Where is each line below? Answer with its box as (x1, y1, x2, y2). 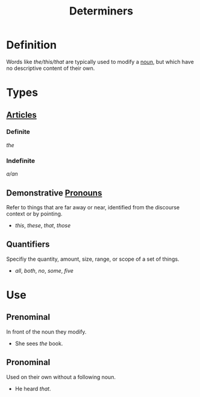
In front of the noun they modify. (6, 328, 87, 335)
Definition (6, 38, 57, 52)
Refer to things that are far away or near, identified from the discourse (6, 203, 180, 211)
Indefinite (6, 156, 36, 165)
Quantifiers (6, 240, 50, 250)
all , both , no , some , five (14, 267, 74, 274)
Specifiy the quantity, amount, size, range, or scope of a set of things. (6, 255, 180, 262)
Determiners (69, 4, 134, 18)
